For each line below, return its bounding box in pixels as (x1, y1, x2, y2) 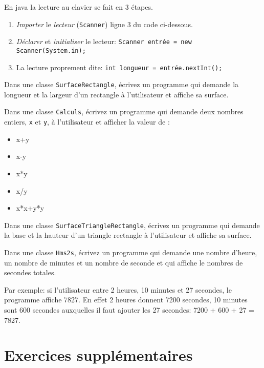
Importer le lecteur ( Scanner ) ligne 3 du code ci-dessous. (16, 18, 193, 29)
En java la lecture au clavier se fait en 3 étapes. (4, 2, 153, 12)
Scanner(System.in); (16, 47, 86, 54)
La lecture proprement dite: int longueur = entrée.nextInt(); (16, 62, 223, 72)
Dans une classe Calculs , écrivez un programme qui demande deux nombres (4, 106, 244, 117)
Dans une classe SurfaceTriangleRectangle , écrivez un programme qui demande (4, 219, 260, 230)
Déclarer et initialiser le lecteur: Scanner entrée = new (16, 36, 192, 47)
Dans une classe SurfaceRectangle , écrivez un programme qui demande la (4, 79, 239, 90)
